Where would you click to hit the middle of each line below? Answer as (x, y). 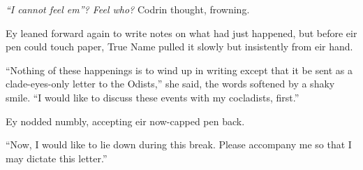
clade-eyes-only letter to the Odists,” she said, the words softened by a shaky (170, 84)
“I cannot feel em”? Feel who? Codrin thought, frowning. (128, 9)
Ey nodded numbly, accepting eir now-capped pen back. (125, 121)
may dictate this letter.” (57, 158)
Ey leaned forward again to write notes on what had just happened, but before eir (181, 33)
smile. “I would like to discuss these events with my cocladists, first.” (153, 97)
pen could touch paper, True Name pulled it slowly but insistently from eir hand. (179, 47)
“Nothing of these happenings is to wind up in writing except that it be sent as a (179, 70)
